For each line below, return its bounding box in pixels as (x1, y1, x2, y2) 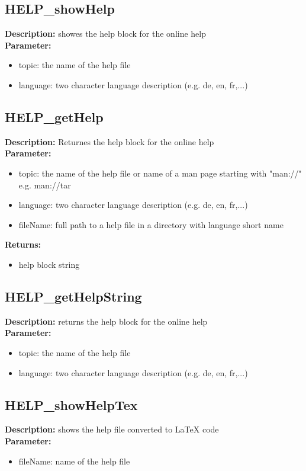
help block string (18, 258, 80, 270)
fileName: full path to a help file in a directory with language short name (18, 218, 284, 230)
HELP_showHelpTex (5, 395, 138, 414)
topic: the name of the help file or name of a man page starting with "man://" (18, 166, 302, 179)
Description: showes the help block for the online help (5, 27, 207, 40)
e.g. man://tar (18, 178, 71, 191)
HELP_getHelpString (5, 287, 142, 305)
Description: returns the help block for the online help (5, 315, 208, 327)
